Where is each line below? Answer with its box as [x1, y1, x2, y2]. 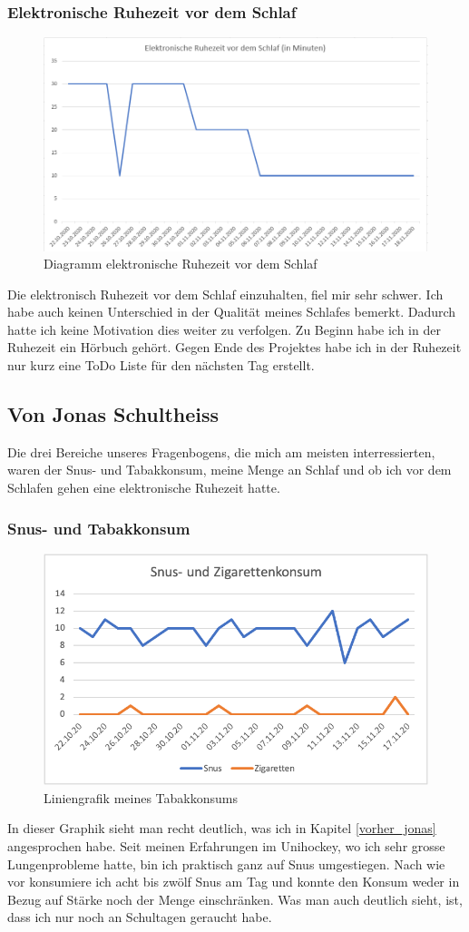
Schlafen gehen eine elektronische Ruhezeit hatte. [7, 478, 280, 497]
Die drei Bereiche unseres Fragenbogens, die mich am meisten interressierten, [7, 442, 435, 461]
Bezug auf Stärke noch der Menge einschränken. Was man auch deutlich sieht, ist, [7, 889, 463, 908]
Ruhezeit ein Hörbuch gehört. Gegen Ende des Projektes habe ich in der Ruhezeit [7, 338, 462, 357]
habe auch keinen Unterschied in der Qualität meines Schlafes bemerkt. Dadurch [7, 302, 456, 321]
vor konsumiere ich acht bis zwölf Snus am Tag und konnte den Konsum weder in [7, 872, 460, 891]
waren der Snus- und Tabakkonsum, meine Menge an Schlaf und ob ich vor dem [7, 460, 452, 479]
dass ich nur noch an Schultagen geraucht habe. [7, 907, 272, 927]
